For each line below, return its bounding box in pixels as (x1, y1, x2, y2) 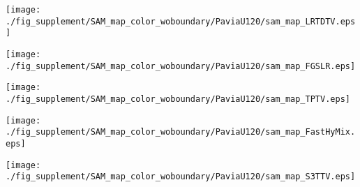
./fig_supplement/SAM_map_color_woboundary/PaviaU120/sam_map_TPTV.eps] (6, 93, 350, 104)
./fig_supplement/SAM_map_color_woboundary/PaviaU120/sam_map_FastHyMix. (6, 127, 356, 137)
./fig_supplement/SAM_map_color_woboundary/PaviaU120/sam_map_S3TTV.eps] (6, 172, 356, 182)
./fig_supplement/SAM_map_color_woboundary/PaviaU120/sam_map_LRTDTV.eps (6, 16, 356, 27)
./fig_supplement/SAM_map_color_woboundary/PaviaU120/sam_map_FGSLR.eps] (6, 61, 356, 71)
